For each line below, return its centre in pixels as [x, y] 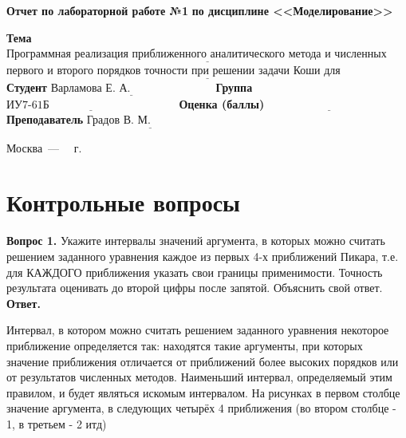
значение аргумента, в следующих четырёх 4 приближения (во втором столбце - [201, 408]
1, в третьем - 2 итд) [57, 423]
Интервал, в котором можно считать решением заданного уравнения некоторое [198, 330]
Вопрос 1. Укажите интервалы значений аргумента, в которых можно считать [196, 241]
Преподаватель [45, 119]
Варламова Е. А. [91, 88]
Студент [27, 87]
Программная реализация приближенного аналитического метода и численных [197, 55]
